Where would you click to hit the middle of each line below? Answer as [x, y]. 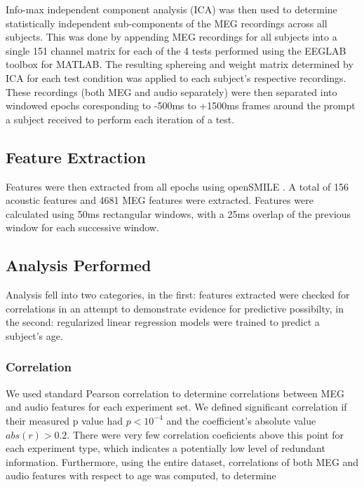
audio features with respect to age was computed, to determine [141, 475]
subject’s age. [34, 335]
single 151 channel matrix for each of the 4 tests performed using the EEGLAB [176, 50]
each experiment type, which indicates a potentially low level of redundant [166, 448]
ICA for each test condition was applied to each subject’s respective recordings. [176, 77]
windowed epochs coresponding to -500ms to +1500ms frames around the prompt [181, 105]
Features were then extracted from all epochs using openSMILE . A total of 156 [177, 186]
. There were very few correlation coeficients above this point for [205, 434]
